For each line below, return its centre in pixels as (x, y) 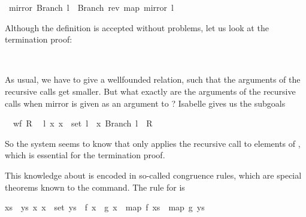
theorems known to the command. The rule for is (95, 187)
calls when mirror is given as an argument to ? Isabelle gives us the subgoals (145, 103)
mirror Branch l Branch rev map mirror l (91, 7)
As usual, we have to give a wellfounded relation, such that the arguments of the (153, 79)
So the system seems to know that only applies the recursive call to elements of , (153, 143)
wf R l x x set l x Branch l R (83, 123)
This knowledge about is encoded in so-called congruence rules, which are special (153, 175)
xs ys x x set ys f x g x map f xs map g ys (105, 207)
